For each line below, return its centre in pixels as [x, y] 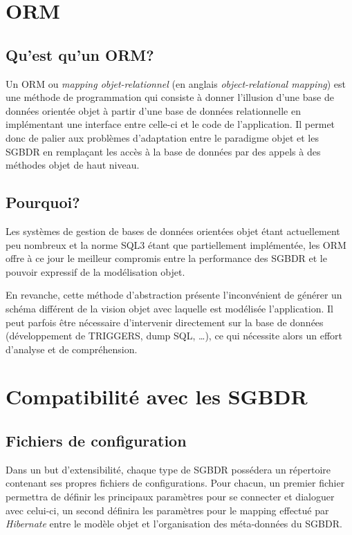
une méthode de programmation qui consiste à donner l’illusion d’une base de [170, 97]
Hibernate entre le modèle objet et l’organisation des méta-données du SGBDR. [174, 524]
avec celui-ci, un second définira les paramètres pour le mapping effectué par [167, 510]
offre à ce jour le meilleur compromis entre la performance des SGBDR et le [166, 258]
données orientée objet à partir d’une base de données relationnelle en [153, 110]
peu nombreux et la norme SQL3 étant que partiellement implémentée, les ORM [176, 244]
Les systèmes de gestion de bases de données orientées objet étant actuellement [173, 231]
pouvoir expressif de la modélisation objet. [95, 271]
